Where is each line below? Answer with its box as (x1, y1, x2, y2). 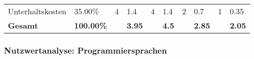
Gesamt (8, 20, 38, 31)
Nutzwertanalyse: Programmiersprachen (4, 44, 167, 56)
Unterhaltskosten (8, 5, 67, 17)
